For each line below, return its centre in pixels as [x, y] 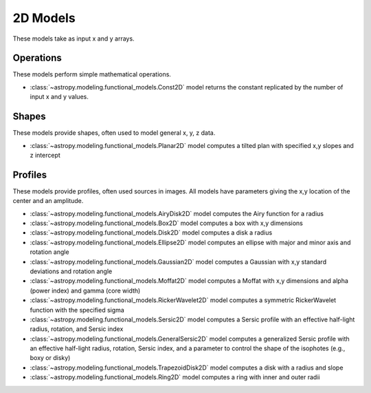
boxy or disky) [50, 358]
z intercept [45, 155]
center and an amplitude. [48, 201]
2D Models [44, 18]
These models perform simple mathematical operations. [92, 74]
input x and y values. [59, 97]
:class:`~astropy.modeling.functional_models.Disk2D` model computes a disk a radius [151, 233]
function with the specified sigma [77, 310]
